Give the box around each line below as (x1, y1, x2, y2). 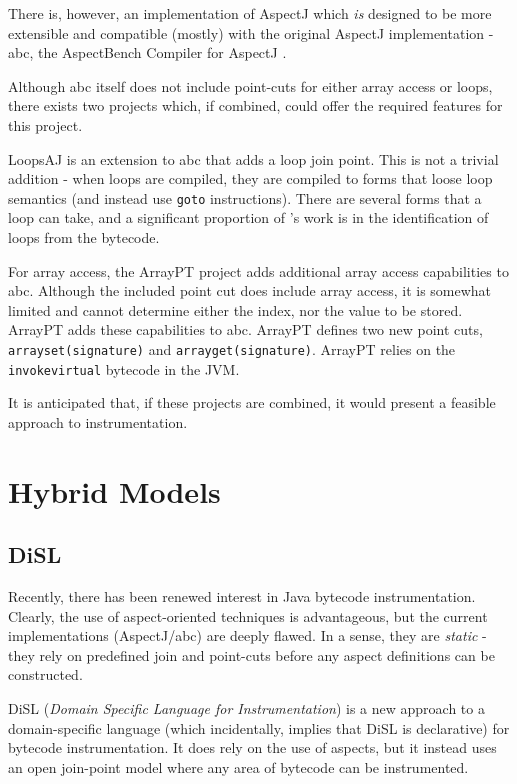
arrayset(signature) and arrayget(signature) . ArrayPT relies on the (8, 338, 456, 359)
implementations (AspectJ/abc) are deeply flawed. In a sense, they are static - (8, 625, 487, 646)
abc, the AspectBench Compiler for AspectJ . (8, 42, 287, 63)
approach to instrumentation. (8, 411, 188, 432)
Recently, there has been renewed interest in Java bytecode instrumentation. (8, 586, 476, 607)
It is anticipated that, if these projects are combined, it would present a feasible (8, 392, 496, 413)
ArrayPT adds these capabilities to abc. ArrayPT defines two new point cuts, (8, 319, 483, 340)
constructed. (8, 664, 83, 685)
